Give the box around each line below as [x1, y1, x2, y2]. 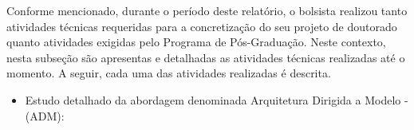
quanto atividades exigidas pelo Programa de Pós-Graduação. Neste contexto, [6, 33, 386, 50]
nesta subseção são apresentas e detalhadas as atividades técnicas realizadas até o [6, 49, 405, 65]
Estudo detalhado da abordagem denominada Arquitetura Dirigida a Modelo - [25, 91, 408, 108]
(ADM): [25, 107, 65, 124]
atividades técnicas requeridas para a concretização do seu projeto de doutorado [6, 18, 397, 34]
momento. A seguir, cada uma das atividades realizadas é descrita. [6, 65, 331, 81]
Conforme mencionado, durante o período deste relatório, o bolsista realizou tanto [6, 2, 408, 18]
